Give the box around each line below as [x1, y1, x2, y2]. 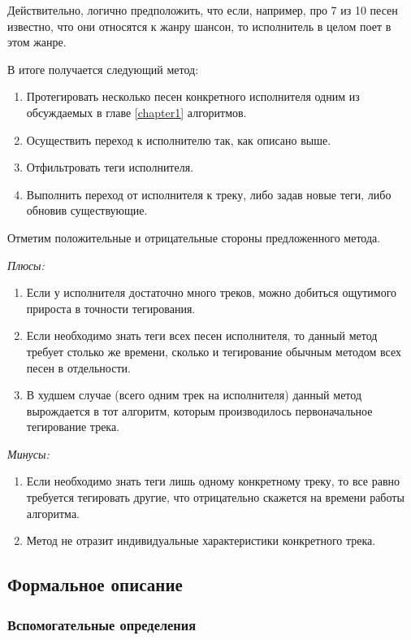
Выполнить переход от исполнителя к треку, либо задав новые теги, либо [26, 185, 392, 202]
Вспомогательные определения [7, 614, 197, 634]
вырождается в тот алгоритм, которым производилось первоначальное [26, 402, 373, 419]
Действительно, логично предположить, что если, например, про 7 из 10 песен [7, 2, 398, 18]
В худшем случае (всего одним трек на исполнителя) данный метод [26, 386, 361, 403]
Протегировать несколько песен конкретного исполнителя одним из [26, 88, 360, 105]
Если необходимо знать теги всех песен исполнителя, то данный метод [26, 327, 378, 344]
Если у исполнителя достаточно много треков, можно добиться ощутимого [26, 284, 397, 301]
